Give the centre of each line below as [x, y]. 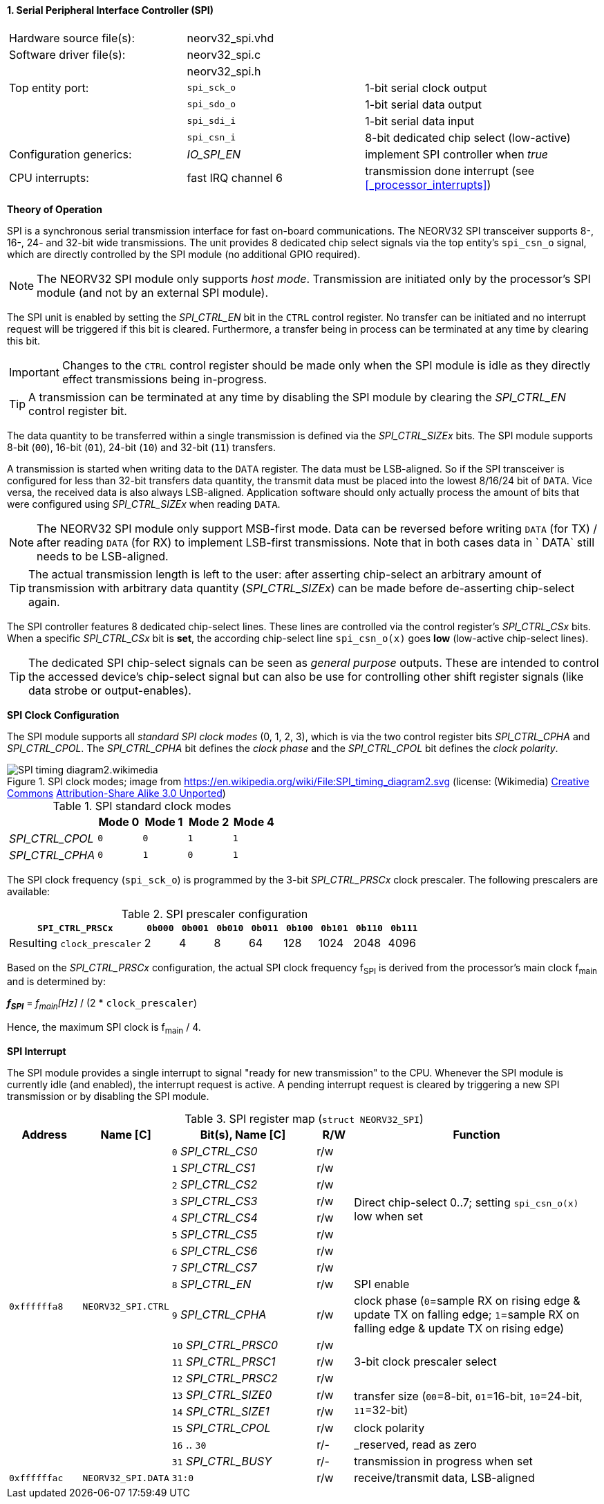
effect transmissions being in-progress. [164, 379]
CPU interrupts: [49, 177]
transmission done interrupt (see [450, 171]
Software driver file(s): [67, 54]
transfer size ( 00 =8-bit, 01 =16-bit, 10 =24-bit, [468, 1396]
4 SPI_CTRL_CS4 [215, 1218]
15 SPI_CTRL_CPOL [221, 1428]
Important [34, 372]
